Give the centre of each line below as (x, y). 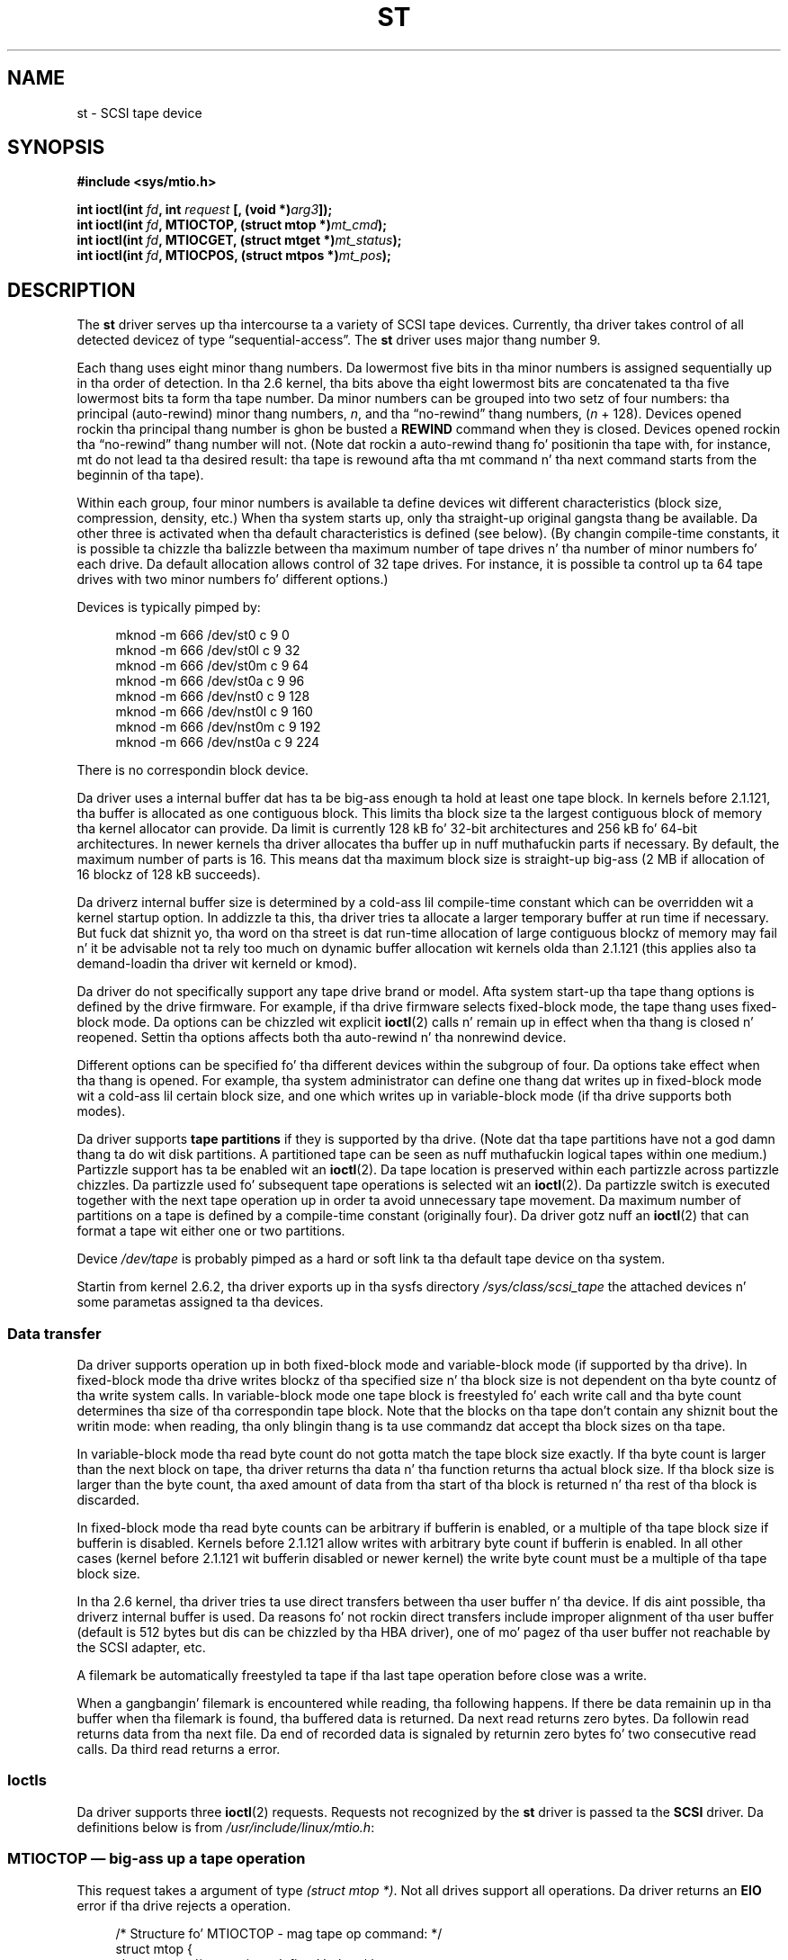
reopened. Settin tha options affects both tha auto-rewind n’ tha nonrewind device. (322, 1038)
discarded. (108, 1500)
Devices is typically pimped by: (169, 607)
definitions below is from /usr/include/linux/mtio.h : (226, 1827)
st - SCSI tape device (139, 112)
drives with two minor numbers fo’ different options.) (233, 580)
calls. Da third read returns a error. (179, 1749)
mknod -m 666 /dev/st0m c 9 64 (212, 666)
